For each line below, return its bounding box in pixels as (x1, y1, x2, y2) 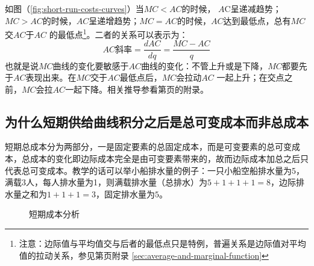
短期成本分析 (29, 208, 80, 220)
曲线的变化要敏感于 (52, 59, 129, 72)
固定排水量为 (104, 187, 155, 200)
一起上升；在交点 (216, 71, 284, 84)
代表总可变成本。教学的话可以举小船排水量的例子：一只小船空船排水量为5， (5, 164, 304, 176)
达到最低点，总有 (223, 14, 291, 26)
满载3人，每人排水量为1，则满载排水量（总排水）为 (5, 176, 207, 188)
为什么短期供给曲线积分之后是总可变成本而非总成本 (5, 112, 309, 131)
